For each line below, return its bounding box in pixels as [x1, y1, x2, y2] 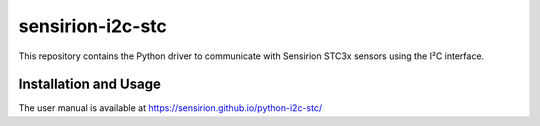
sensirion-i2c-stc [18, 15, 167, 37]
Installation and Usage [18, 76, 162, 93]
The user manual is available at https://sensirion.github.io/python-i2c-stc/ [18, 102, 323, 114]
